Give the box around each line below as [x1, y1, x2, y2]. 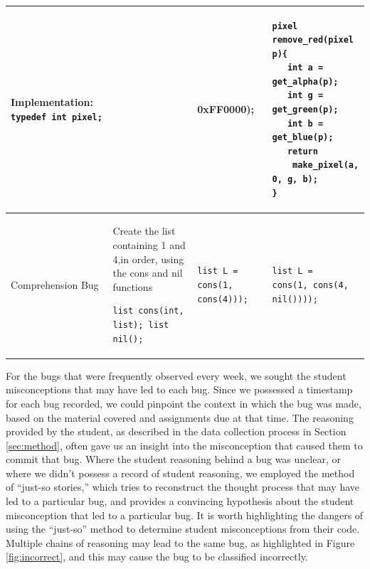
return [287, 146, 318, 156]
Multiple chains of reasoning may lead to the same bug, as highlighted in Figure [6, 535, 355, 550]
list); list [112, 320, 169, 331]
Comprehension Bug [11, 277, 99, 292]
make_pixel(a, [292, 160, 359, 171]
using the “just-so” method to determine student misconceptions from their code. [6, 521, 360, 536]
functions [112, 279, 153, 294]
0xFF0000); [197, 102, 254, 117]
